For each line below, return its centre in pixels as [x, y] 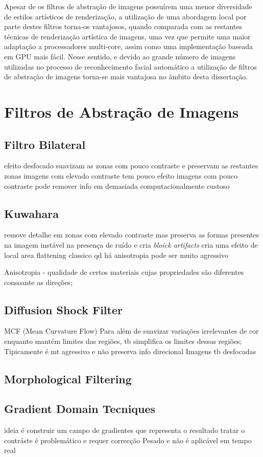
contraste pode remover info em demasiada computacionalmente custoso [117, 186]
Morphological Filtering [68, 378]
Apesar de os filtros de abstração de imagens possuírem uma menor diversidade [128, 6]
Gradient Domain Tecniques [80, 409]
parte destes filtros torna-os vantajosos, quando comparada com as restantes [123, 26]
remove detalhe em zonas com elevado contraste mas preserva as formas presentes [132, 235]
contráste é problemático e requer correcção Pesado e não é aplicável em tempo [128, 440]
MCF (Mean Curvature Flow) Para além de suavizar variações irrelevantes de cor [131, 331]
